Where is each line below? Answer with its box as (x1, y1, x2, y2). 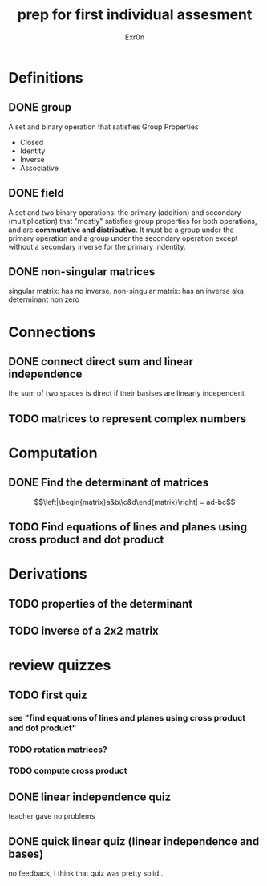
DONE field (8, 186, 64, 200)
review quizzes (8, 656, 111, 675)
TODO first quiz (8, 688, 88, 701)
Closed (19, 137, 44, 147)
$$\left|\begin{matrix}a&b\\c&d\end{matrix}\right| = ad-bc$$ (34, 497, 236, 506)
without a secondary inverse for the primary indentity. (8, 242, 186, 251)
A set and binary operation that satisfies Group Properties (8, 122, 199, 132)
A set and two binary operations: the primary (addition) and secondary (8, 207, 241, 217)
